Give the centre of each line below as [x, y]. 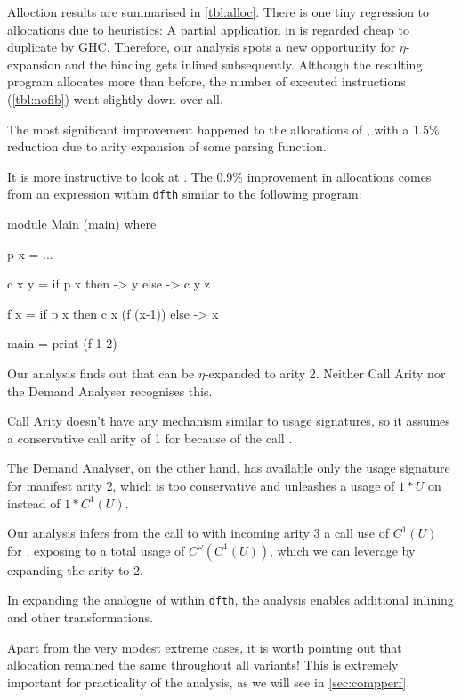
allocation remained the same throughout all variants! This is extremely [203, 665]
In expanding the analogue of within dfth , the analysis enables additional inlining [230, 600]
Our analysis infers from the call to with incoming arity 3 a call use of [198, 533]
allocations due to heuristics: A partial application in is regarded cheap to [208, 29]
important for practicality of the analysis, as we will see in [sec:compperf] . [209, 682]
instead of [34, 503]
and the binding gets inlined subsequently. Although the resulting [244, 64]
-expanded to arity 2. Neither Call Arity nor [325, 373]
